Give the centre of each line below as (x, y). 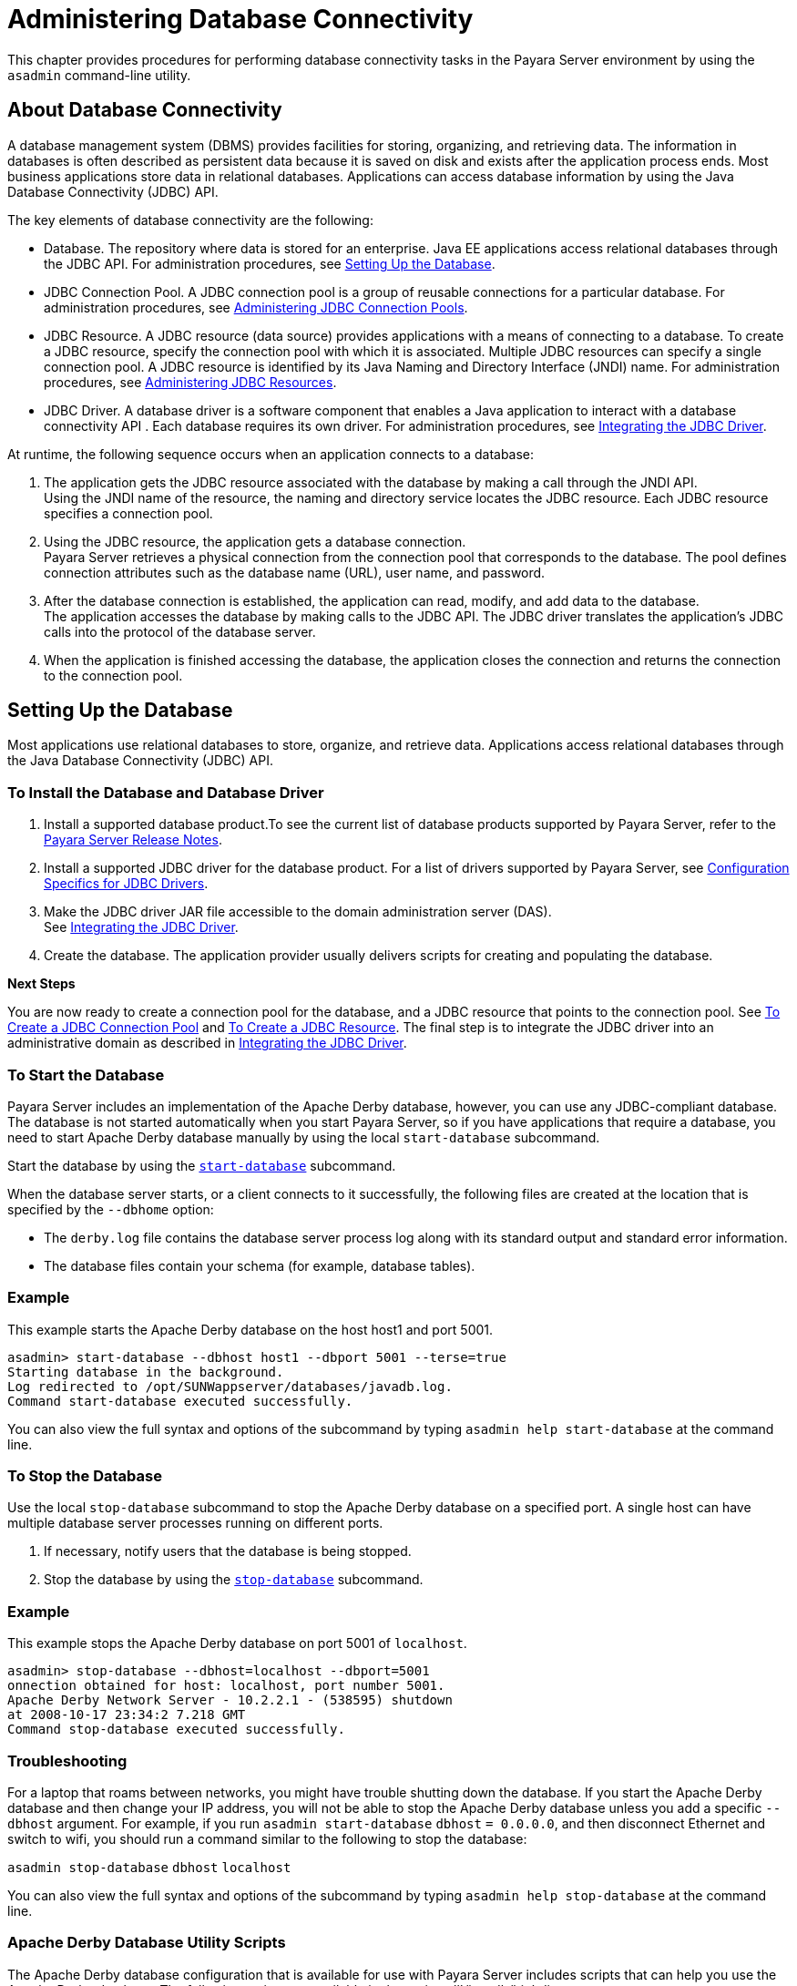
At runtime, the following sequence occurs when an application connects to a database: (271, 454)
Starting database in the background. (146, 1372)
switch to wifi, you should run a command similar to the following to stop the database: (267, 1838)
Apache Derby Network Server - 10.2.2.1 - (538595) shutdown (230, 1700)
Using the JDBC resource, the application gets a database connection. (255, 541)
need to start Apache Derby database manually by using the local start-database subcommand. (304, 1137)
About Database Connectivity (145, 110)
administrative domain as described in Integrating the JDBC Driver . (207, 1043)
